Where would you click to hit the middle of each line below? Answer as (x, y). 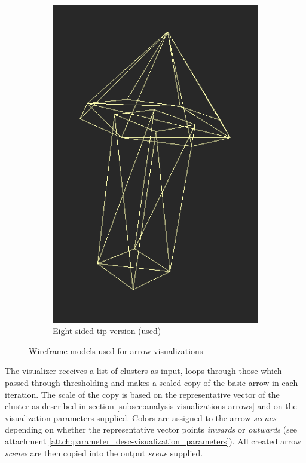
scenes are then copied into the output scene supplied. (104, 453)
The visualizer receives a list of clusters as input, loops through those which (143, 371)
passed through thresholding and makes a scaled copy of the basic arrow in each (152, 382)
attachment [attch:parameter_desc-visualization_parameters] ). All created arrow (153, 441)
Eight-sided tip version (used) (107, 331)
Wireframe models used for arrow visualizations (116, 350)
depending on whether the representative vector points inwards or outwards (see (151, 429)
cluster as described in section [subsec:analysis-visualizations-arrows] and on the (151, 406)
